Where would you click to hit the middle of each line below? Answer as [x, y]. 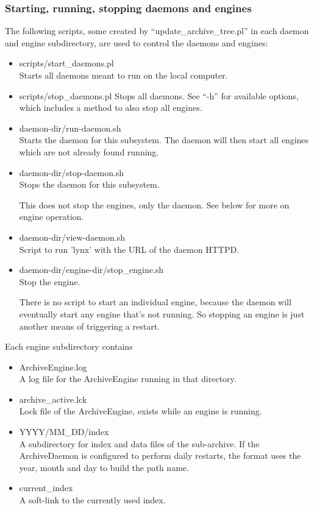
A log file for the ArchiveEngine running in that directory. [128, 379]
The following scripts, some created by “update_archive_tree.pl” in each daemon [157, 31]
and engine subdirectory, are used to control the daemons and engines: [137, 42]
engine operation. [52, 217]
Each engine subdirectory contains [69, 346]
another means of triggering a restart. [89, 326]
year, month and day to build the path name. [104, 467]
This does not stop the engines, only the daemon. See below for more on [154, 204]
